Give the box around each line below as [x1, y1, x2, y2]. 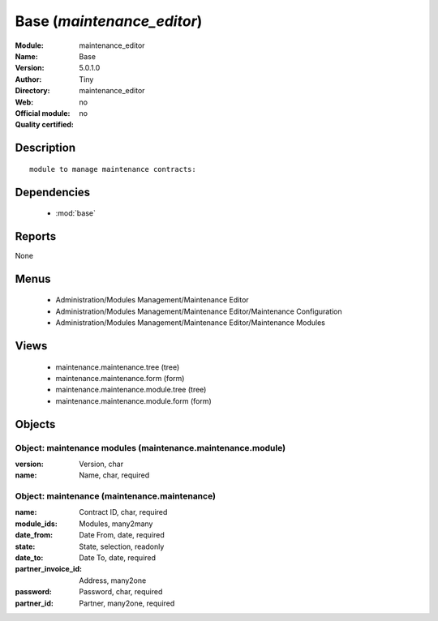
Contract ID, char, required [79, 508, 168, 517]
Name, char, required [79, 470, 150, 480]
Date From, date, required [79, 530, 165, 540]
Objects [15, 418, 56, 431]
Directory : [15, 86, 50, 96]
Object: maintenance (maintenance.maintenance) [15, 490, 217, 502]
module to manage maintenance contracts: [29, 165, 196, 173]
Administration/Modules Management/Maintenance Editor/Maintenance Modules [55, 318, 326, 328]
